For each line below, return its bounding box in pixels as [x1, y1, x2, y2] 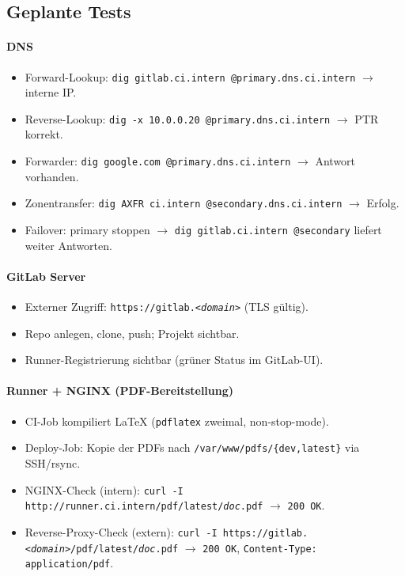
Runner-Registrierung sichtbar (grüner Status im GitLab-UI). [25, 351, 324, 368]
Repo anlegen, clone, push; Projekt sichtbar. [25, 324, 240, 341]
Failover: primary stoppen [25, 221, 150, 237]
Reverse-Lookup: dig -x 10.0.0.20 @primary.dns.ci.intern [25, 110, 331, 127]
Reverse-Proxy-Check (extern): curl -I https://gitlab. [25, 523, 308, 540]
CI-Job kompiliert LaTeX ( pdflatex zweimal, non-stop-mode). [25, 412, 329, 429]
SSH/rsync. [25, 454, 81, 471]
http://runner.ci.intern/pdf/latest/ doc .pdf [25, 501, 263, 513]
